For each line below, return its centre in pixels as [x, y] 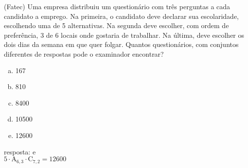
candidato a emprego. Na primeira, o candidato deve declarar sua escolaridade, [121, 16]
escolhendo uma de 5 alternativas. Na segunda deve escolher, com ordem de [116, 25]
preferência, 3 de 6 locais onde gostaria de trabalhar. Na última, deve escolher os [124, 35]
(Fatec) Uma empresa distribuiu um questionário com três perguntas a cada [117, 6]
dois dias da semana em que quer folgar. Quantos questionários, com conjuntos [121, 44]
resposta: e [20, 151]
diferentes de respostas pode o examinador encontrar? [84, 53]
